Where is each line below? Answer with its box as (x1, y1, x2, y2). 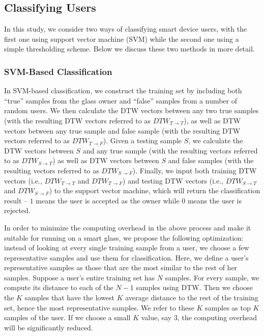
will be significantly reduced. (4, 322, 93, 332)
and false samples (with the (168, 155, 254, 166)
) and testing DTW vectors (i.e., (123, 175, 223, 186)
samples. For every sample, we (165, 272, 259, 282)
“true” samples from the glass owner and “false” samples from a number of (4, 95, 238, 106)
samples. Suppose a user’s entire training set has (4, 272, 155, 282)
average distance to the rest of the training (125, 292, 258, 303)
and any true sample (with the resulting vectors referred (82, 145, 258, 156)
